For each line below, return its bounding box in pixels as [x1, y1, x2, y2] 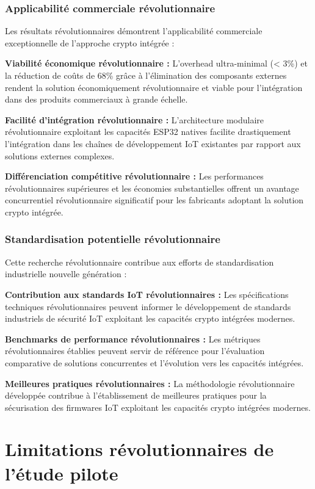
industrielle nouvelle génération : [5, 267, 127, 280]
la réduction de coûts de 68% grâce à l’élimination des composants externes [5, 69, 287, 81]
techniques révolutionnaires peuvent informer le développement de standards [5, 300, 291, 313]
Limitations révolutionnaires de [5, 436, 274, 462]
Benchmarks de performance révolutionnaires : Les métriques [5, 332, 261, 345]
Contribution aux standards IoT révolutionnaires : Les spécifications [5, 288, 289, 300]
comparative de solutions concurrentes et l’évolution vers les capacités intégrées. [5, 356, 304, 369]
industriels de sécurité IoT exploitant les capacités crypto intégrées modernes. [5, 312, 295, 325]
